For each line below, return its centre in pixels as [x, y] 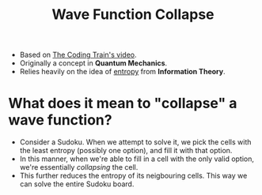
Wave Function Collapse [133, 15]
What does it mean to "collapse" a [123, 103]
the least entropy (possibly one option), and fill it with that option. [126, 151]
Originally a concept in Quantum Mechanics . [93, 63]
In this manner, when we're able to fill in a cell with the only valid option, [137, 159]
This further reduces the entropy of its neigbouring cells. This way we [133, 176]
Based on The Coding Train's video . [78, 55]
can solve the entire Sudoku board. [77, 184]
